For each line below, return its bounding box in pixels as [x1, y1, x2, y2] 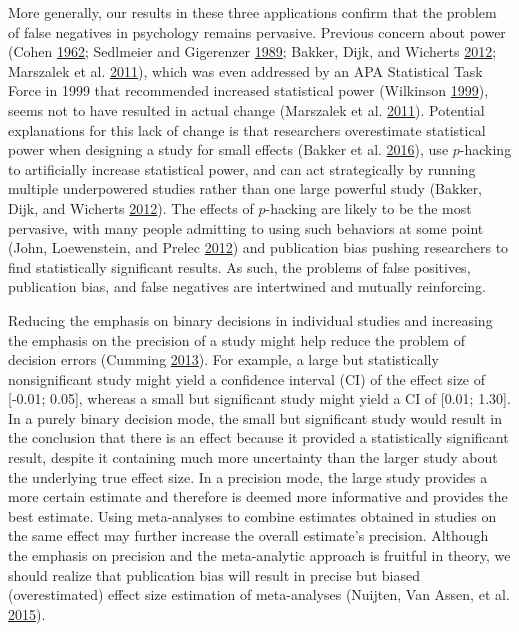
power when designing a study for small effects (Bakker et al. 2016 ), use [8, 139, 449, 160]
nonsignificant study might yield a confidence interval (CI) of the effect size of [8, 368, 486, 389]
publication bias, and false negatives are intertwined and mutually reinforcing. [8, 276, 487, 297]
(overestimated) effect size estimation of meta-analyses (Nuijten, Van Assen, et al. [8, 584, 510, 605]
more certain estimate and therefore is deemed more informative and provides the [8, 486, 508, 507]
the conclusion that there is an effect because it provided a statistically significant [8, 427, 509, 448]
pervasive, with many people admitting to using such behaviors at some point [8, 217, 484, 238]
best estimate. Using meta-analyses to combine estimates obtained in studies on [8, 505, 497, 526]
